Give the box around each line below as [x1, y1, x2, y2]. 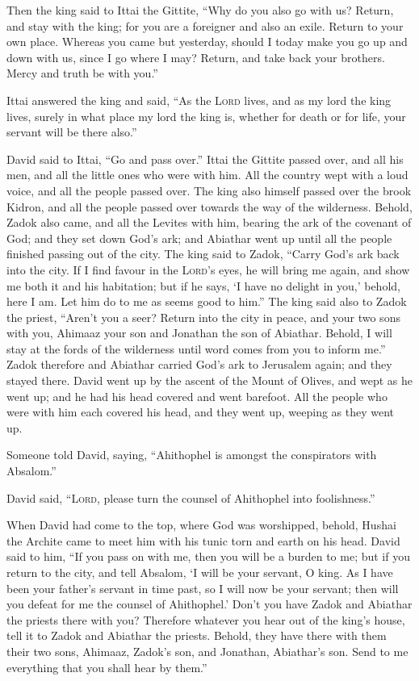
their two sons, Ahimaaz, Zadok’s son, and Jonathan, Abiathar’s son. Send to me [6, 642, 409, 659]
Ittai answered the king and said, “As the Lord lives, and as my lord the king [6, 91, 392, 108]
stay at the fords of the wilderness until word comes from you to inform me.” [6, 340, 386, 357]
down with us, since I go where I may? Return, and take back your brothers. [6, 48, 385, 65]
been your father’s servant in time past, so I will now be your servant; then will [6, 579, 399, 596]
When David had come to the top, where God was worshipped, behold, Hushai [6, 516, 396, 533]
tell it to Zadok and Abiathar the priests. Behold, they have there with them [6, 627, 387, 644]
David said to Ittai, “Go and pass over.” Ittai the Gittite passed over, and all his [6, 150, 404, 167]
